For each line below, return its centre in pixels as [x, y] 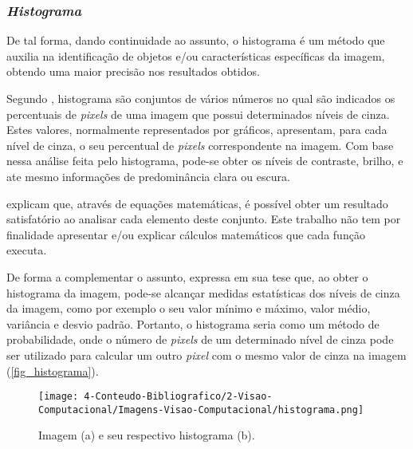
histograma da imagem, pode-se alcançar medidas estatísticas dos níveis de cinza [203, 292]
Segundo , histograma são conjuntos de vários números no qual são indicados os [201, 98]
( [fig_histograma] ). [53, 370]
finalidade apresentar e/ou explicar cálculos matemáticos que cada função [186, 234]
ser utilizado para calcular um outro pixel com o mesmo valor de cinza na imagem [206, 354]
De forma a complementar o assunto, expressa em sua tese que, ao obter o [187, 276]
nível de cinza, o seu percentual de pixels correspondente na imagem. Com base [200, 145]
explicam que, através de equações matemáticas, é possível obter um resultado [197, 203]
